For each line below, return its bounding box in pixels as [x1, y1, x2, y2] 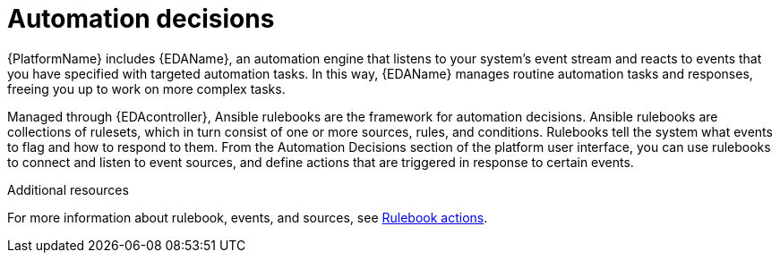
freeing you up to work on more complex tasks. [7, 80, 286, 96]
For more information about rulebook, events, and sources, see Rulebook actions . [7, 209, 488, 225]
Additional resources [7, 181, 129, 197]
